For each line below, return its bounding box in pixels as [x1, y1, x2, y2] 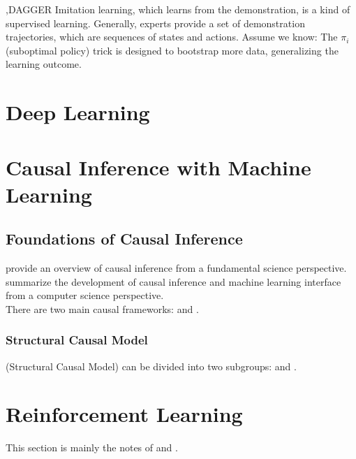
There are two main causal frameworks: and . [6, 301, 199, 316]
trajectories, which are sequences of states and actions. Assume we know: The [6, 29, 338, 44]
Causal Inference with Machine [6, 152, 311, 181]
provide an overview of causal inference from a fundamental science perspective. [6, 261, 347, 275]
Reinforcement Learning [6, 400, 243, 428]
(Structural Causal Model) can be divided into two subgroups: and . [6, 358, 297, 373]
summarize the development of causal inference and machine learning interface [6, 274, 341, 289]
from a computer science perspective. [6, 288, 164, 303]
